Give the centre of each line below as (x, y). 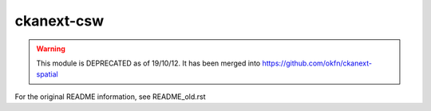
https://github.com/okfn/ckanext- (317, 63)
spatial (47, 74)
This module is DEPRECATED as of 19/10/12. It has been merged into (148, 63)
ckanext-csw (59, 21)
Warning (51, 49)
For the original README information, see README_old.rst (111, 97)
